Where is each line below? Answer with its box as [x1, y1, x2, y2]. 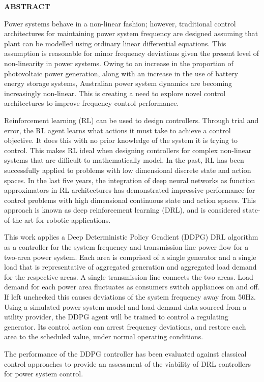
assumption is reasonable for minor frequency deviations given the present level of [4, 48, 259, 58]
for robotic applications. [36, 214, 111, 225]
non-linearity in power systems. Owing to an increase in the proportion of [4, 57, 233, 68]
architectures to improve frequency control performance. [4, 98, 179, 108]
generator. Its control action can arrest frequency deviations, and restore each [4, 321, 246, 332]
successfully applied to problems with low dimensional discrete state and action [4, 164, 251, 175]
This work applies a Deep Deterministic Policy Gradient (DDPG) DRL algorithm [4, 231, 258, 242]
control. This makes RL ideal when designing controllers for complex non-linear [4, 144, 252, 155]
